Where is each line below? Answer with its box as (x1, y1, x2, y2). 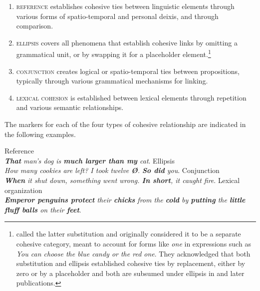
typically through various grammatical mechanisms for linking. (16, 75, 208, 86)
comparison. (16, 20, 53, 31)
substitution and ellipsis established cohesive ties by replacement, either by (16, 258, 246, 268)
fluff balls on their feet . (4, 204, 81, 214)
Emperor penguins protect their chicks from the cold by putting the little (4, 194, 246, 205)
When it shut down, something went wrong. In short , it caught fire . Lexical (4, 174, 240, 185)
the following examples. (4, 128, 76, 139)
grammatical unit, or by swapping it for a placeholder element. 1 (16, 47, 211, 59)
